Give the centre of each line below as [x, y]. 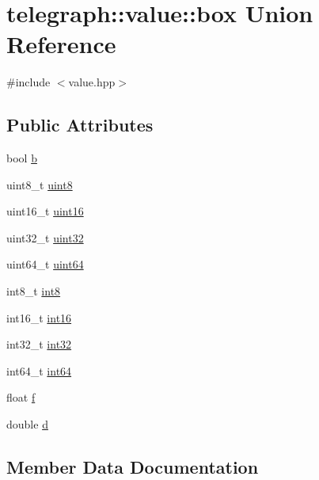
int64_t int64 [39, 370]
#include [28, 82]
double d [27, 424]
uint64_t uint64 [45, 264]
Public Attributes [80, 125]
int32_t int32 [39, 344]
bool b [22, 158]
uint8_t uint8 [40, 184]
